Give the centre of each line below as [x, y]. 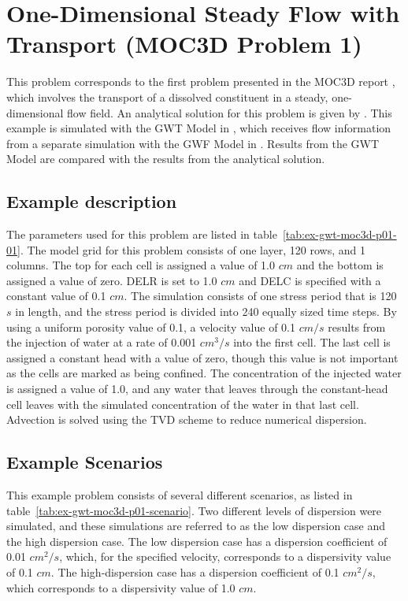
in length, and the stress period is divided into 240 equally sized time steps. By [206, 312]
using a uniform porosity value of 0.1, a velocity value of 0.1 [151, 326]
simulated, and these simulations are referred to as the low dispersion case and [196, 526]
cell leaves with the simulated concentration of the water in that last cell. [183, 404]
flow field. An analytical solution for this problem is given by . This [230, 112]
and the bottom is [340, 265]
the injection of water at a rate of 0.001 [102, 342]
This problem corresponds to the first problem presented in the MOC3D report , [201, 82]
